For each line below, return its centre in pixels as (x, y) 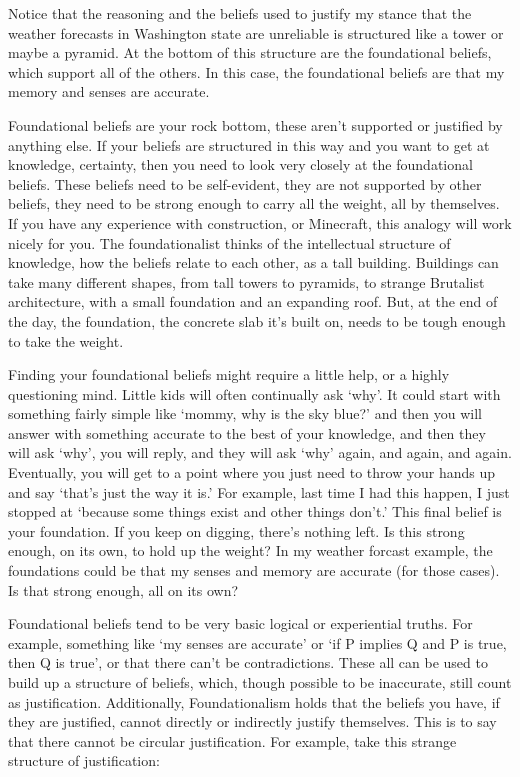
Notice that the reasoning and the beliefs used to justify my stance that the (240, 13)
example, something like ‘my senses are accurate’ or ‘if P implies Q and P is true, (257, 642)
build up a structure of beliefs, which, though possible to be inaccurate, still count (260, 682)
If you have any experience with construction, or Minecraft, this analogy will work (260, 222)
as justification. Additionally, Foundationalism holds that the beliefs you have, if (254, 701)
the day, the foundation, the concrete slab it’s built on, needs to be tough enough (257, 320)
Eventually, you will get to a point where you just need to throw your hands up (252, 472)
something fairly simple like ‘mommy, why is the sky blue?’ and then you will (245, 413)
